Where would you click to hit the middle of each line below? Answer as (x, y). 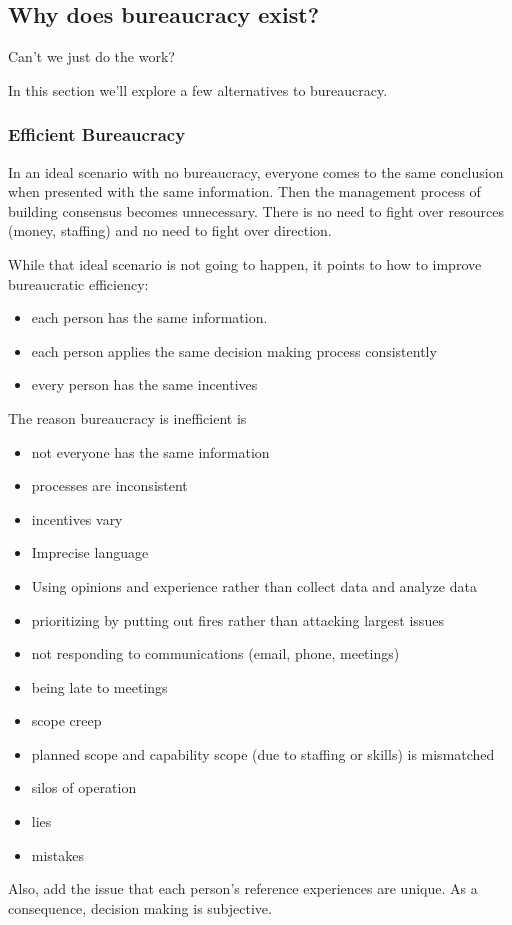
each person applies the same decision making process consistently (234, 350)
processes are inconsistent (109, 485)
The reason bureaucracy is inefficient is (127, 417)
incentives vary (77, 518)
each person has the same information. (149, 317)
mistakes (58, 854)
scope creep (66, 720)
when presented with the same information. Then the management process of (244, 191)
